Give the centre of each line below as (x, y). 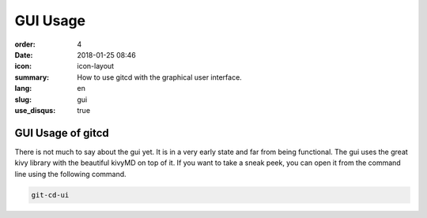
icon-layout (96, 66)
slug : (23, 100)
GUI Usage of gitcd (62, 133)
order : (25, 44)
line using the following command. (70, 174)
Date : (24, 54)
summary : (32, 77)
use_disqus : (35, 110)
